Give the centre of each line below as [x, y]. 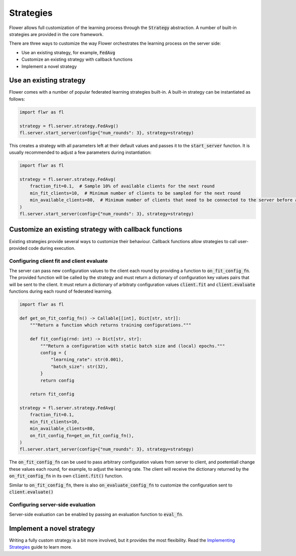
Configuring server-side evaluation [52, 504]
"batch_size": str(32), [79, 366]
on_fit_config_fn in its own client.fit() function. [66, 476]
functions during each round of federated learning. [61, 291]
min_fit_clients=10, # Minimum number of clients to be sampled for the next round [135, 193]
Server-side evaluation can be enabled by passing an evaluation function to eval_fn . [96, 515]
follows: [17, 99]
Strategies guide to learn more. [41, 547]
